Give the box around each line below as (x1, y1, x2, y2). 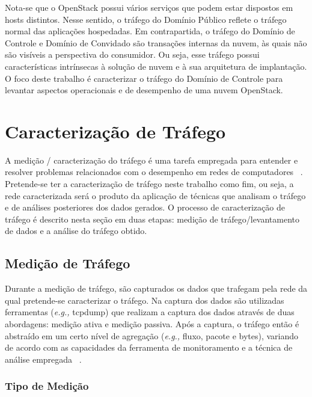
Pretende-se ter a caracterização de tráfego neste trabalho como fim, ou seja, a (5, 177, 294, 190)
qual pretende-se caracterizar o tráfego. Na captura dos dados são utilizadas (5, 294, 284, 306)
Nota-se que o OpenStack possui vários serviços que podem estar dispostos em (5, 1, 293, 13)
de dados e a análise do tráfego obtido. (5, 224, 147, 237)
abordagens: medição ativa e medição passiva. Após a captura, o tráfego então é (5, 318, 299, 330)
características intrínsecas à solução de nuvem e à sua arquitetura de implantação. (5, 60, 307, 72)
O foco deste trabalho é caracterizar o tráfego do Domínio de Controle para (5, 72, 283, 84)
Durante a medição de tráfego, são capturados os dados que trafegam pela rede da (5, 282, 308, 295)
